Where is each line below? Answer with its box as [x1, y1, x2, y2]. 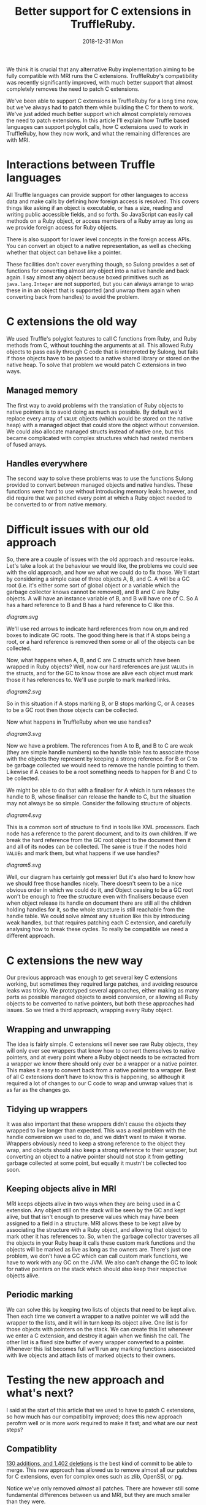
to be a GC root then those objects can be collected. [6, 706, 139, 714]
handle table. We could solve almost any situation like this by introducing [6, 913, 190, 920]
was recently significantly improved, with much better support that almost [6, 79, 193, 86]
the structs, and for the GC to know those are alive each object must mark [6, 670, 193, 677]
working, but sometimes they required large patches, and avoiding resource [6, 980, 198, 988]
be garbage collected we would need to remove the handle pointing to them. [6, 762, 200, 769]
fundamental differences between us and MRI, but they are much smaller [6, 1491, 191, 1499]
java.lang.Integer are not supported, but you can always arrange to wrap [6, 280, 194, 287]
